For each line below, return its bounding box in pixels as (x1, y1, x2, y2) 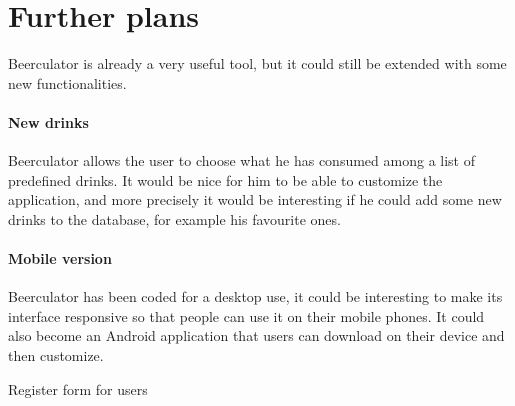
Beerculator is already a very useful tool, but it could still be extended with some (8, 53, 507, 74)
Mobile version (8, 248, 112, 269)
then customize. (8, 345, 104, 366)
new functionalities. (8, 72, 127, 93)
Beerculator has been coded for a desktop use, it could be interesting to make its (8, 286, 503, 307)
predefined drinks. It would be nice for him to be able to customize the (8, 169, 443, 190)
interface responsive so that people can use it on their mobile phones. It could (8, 305, 485, 326)
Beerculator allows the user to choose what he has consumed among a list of (8, 150, 475, 171)
